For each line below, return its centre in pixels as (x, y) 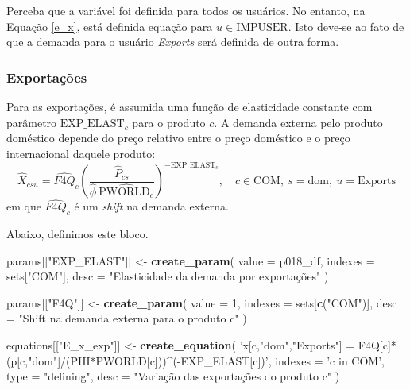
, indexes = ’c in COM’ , (326, 360)
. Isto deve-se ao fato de (346, 26)
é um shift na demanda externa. (151, 206)
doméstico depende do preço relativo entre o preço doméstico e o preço (178, 138)
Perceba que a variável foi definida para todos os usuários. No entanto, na (186, 10)
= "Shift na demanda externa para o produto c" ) (127, 318)
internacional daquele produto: (81, 153)
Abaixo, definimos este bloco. (77, 234)
